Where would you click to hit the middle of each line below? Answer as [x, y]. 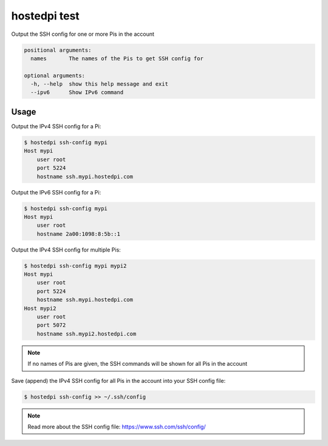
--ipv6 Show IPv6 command [77, 92]
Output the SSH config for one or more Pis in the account [83, 34]
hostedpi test [46, 16]
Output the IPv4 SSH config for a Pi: [56, 126]
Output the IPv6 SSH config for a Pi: [56, 192]
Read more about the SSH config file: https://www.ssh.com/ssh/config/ [117, 427]
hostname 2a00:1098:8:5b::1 [79, 234]
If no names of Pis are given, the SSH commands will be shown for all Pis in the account [137, 364]
